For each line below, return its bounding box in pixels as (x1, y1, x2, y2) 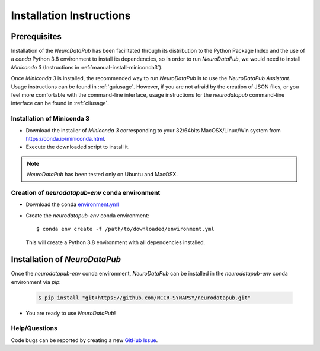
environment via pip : (11, 278, 62, 285)
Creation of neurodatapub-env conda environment (11, 188, 161, 197)
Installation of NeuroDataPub (11, 254, 121, 264)
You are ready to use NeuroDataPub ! (25, 309, 116, 317)
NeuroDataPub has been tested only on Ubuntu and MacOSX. (27, 171, 178, 178)
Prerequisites (11, 31, 62, 42)
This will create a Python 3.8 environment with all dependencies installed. (25, 239, 206, 246)
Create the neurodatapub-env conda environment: (25, 211, 149, 219)
